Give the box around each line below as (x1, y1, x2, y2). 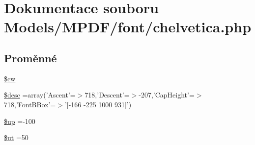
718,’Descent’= (85, 90, 130, 100)
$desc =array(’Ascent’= (4, 90, 76, 100)
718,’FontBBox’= (4, 99, 56, 109)
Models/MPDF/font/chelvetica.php (4, 17, 252, 37)
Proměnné (4, 50, 57, 65)
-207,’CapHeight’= (139, 90, 195, 100)
